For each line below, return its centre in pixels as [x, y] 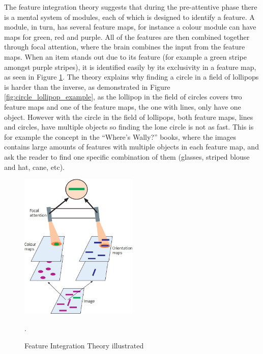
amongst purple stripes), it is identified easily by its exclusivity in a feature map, [130, 67]
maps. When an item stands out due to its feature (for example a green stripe [125, 56]
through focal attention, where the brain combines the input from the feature [125, 47]
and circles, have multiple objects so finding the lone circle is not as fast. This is [129, 127]
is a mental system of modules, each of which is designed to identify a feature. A [129, 17]
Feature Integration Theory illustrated [84, 345]
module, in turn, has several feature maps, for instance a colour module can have [130, 27]
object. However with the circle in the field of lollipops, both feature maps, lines [129, 117]
